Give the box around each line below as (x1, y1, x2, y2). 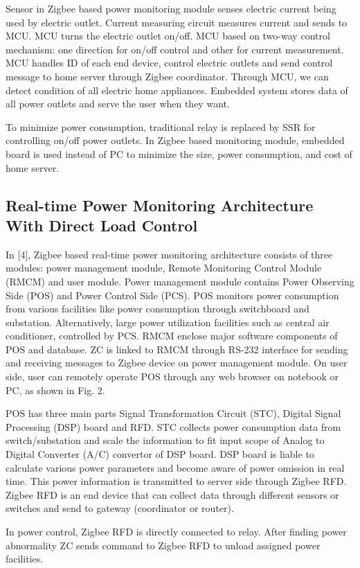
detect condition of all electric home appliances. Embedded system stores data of (6, 82, 348, 97)
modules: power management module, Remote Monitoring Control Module (6, 260, 322, 275)
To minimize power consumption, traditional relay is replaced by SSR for (6, 119, 316, 134)
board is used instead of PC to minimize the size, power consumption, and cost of (6, 146, 352, 161)
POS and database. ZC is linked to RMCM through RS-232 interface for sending (6, 341, 348, 356)
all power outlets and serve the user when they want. (6, 96, 230, 111)
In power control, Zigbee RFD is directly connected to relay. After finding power (6, 524, 347, 538)
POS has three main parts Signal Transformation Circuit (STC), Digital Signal (6, 406, 341, 420)
